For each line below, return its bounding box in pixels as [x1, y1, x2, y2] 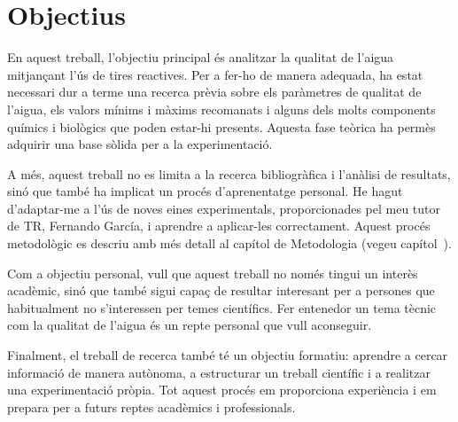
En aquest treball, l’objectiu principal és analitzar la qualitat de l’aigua [7, 48, 394, 66]
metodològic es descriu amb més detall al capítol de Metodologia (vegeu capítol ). [7, 234, 452, 253]
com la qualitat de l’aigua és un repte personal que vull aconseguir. [7, 316, 372, 334]
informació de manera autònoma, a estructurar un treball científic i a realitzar [7, 363, 431, 381]
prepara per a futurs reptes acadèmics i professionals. [7, 397, 296, 416]
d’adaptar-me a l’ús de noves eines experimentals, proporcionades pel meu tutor [7, 199, 441, 217]
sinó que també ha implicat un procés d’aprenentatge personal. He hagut [7, 182, 403, 200]
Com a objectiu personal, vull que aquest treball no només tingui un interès [7, 263, 418, 282]
